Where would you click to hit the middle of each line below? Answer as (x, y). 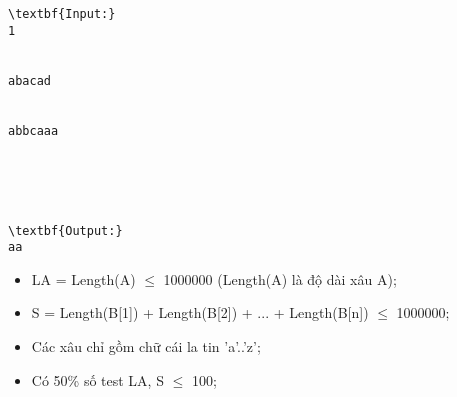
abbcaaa (33, 130)
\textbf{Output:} (65, 230)
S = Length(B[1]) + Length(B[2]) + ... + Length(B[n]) (200, 312)
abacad (29, 80)
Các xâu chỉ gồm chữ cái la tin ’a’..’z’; (146, 346)
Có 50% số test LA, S (97, 379)
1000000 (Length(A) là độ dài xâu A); (280, 278)
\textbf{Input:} (62, 14)
